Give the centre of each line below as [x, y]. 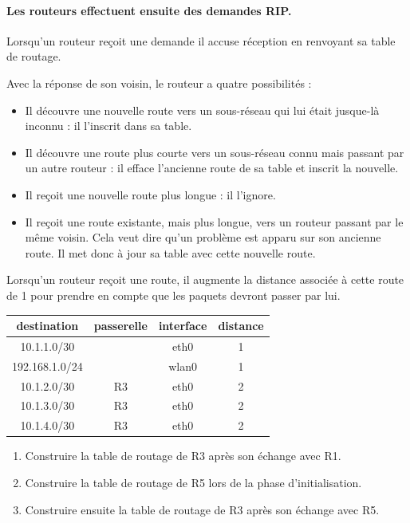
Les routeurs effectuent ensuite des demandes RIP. [149, 10]
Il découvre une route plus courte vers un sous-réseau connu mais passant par [215, 152]
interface [183, 326]
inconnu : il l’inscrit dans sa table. [108, 126]
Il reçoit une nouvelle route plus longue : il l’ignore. [150, 194]
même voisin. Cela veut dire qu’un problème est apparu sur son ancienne [203, 237]
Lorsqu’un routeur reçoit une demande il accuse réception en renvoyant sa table [201, 40]
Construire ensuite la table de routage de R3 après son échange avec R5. [202, 509]
